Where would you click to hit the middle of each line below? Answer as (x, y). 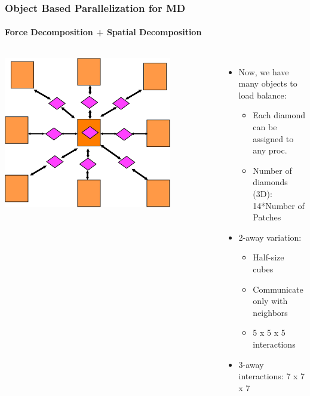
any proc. (270, 150)
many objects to (268, 83)
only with (270, 301)
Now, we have (264, 71)
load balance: (263, 95)
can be (265, 127)
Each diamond (279, 115)
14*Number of (279, 205)
